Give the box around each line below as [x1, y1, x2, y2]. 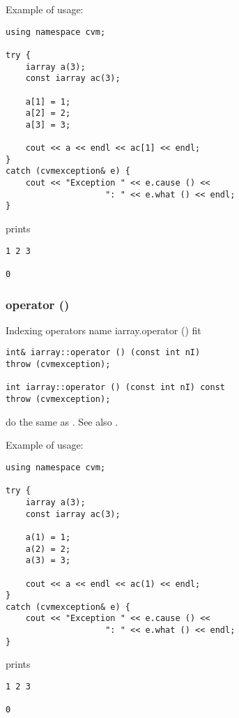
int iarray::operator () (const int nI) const [6, 382, 225, 393]
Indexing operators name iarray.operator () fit [6, 322, 201, 337]
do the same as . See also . [6, 414, 118, 428]
